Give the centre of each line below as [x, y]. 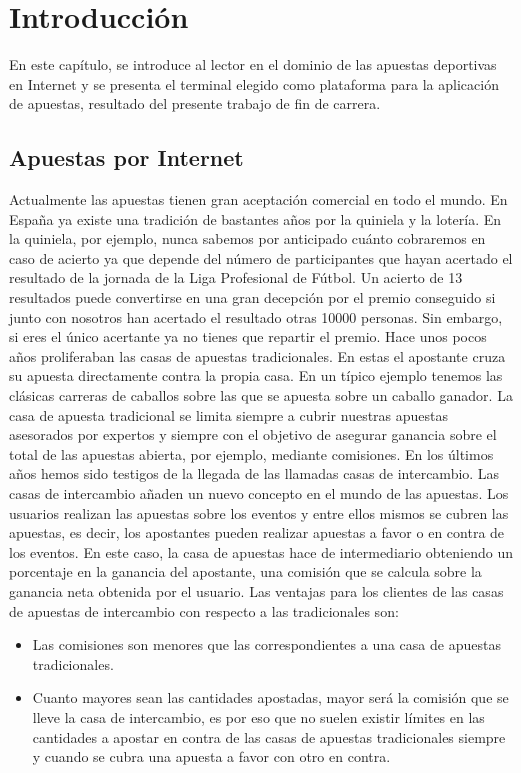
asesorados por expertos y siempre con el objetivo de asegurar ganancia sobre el [253, 434]
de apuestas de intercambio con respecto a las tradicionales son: [204, 610]
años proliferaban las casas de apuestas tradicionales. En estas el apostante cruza [257, 355]
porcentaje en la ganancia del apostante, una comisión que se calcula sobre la [245, 571]
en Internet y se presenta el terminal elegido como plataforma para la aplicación [254, 83]
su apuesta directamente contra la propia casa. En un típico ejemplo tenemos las [256, 375]
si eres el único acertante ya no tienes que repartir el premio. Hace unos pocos [248, 336]
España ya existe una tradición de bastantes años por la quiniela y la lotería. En [255, 218]
